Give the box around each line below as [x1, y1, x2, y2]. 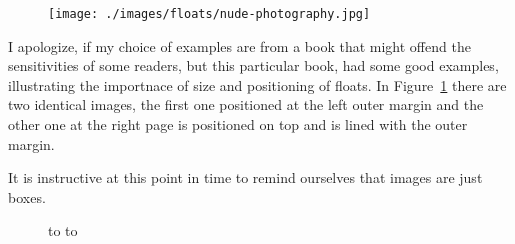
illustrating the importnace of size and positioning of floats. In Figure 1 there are [8, 74, 507, 95]
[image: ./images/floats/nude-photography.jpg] [48, 7, 371, 21]
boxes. [8, 186, 46, 207]
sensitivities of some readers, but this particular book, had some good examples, [8, 55, 499, 76]
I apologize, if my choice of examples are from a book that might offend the [8, 35, 471, 56]
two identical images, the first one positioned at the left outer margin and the [8, 94, 484, 115]
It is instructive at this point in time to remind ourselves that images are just [8, 167, 483, 188]
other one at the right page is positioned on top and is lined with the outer [8, 114, 468, 135]
